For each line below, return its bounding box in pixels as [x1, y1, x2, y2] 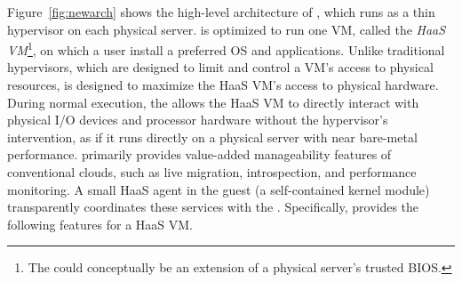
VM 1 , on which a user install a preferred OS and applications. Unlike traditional [7, 38, 445, 59]
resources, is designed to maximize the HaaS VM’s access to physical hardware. [7, 76, 439, 94]
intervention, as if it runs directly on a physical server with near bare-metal [7, 127, 418, 146]
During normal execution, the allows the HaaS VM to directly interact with [7, 93, 419, 111]
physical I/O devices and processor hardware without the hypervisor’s [7, 110, 388, 129]
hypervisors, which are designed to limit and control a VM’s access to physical [7, 58, 434, 77]
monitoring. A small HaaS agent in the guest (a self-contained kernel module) [7, 180, 430, 198]
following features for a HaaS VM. [7, 214, 194, 233]
